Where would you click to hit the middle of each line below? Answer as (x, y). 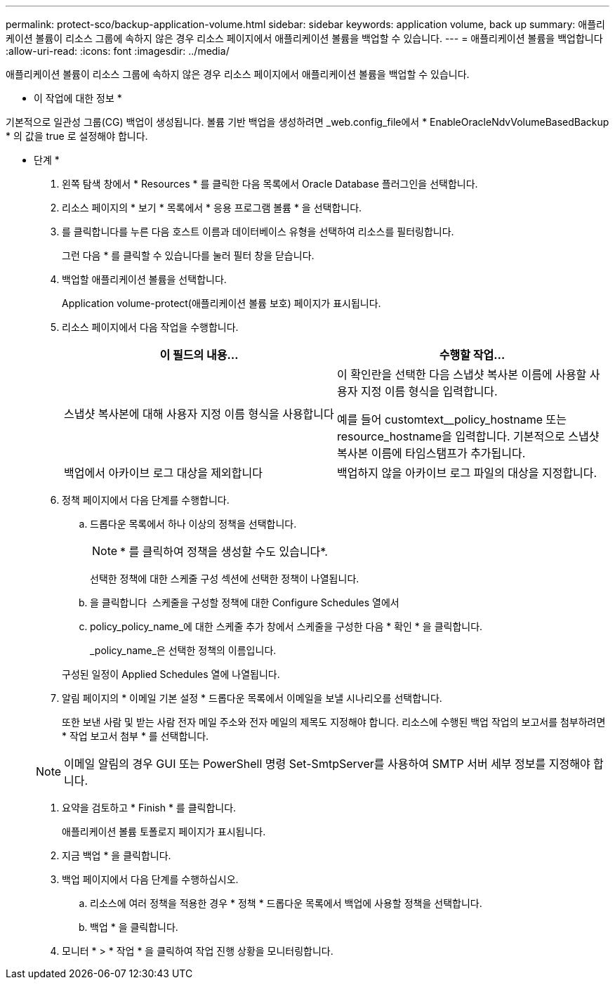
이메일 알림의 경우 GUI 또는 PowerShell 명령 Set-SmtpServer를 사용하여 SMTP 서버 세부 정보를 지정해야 (327, 764)
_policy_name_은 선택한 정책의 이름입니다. (183, 650)
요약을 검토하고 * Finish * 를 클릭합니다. (149, 808)
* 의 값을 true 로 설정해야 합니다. (77, 136)
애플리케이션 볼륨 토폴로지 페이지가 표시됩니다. (164, 831)
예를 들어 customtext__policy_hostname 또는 (452, 419)
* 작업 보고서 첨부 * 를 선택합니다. (135, 736)
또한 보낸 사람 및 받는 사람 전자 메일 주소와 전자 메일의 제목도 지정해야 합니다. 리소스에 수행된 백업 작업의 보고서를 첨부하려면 (334, 722)
